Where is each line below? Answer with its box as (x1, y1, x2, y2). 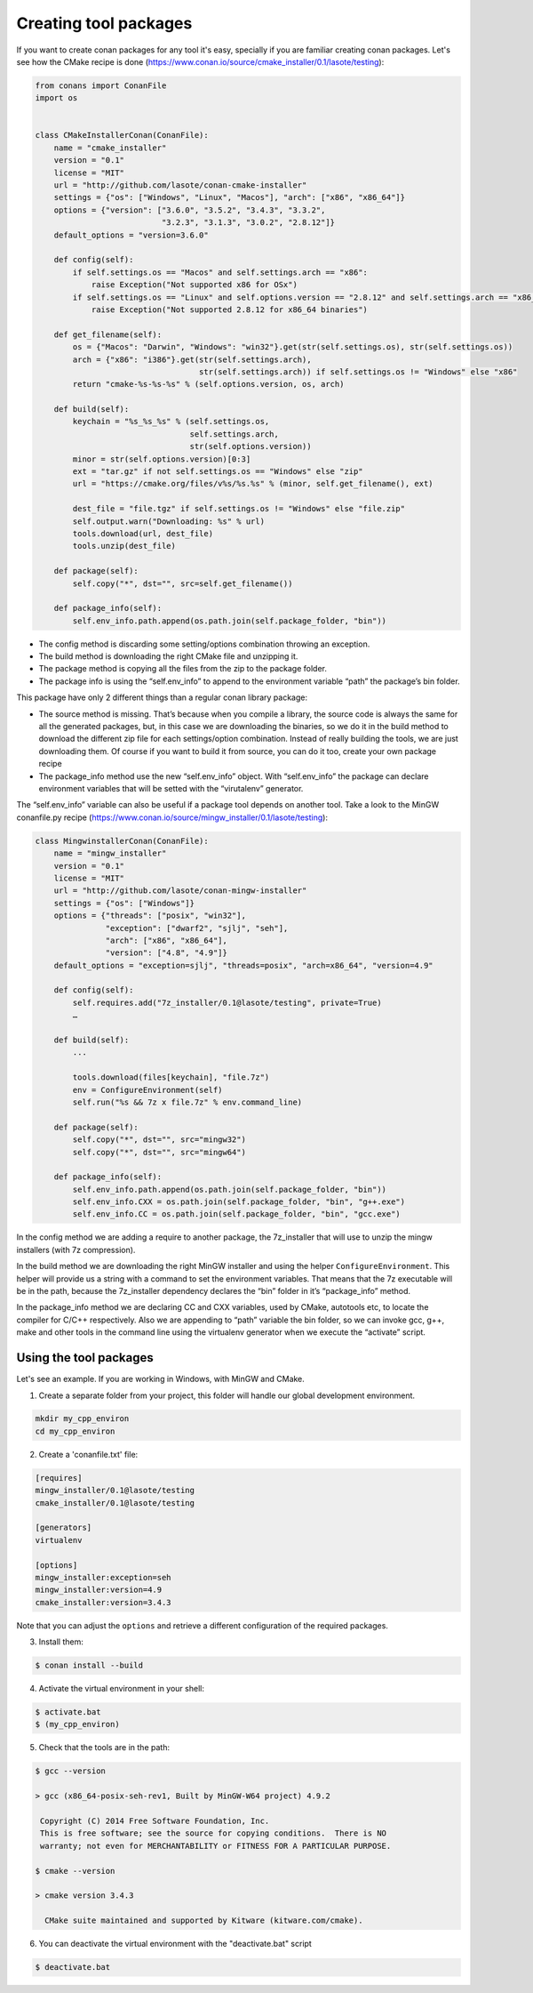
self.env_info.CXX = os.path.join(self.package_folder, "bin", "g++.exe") (72, 1197, 406, 1207)
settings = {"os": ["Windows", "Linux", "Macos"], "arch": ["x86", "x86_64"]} (53, 192, 406, 203)
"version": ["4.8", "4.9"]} (105, 948, 228, 958)
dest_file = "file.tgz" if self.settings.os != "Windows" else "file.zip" (72, 503, 406, 514)
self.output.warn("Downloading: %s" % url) (72, 516, 266, 526)
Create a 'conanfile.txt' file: (38, 1449, 139, 1459)
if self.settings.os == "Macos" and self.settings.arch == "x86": (72, 267, 369, 277)
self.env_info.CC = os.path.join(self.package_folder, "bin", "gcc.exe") (72, 1209, 402, 1219)
